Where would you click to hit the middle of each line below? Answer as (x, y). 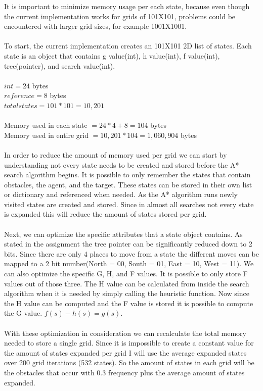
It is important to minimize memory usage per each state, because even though (127, 6)
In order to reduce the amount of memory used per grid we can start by (116, 154)
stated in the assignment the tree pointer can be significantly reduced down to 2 (128, 244)
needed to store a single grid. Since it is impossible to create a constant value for (129, 343)
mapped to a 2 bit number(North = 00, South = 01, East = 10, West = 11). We (129, 263)
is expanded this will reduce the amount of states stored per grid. (105, 214)
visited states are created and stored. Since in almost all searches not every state (129, 204)
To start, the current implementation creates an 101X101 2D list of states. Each (128, 46)
